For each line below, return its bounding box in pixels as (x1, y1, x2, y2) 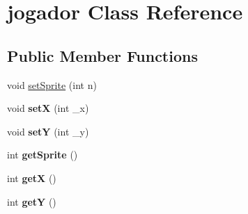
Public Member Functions (7, 44, 198, 66)
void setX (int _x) (7, 101, 89, 115)
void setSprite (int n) (7, 77, 97, 92)
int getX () (7, 170, 56, 185)
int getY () (7, 194, 56, 208)
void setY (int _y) (7, 124, 89, 138)
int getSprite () (7, 147, 78, 162)
